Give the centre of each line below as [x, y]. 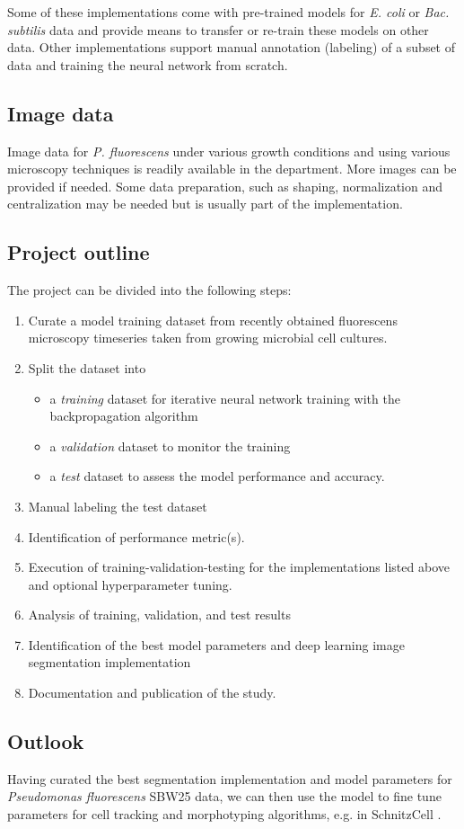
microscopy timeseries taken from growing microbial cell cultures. [208, 338]
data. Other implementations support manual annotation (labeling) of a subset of [231, 47]
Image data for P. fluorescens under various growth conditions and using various [229, 151]
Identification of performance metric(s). [136, 536]
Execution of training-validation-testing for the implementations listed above [239, 567]
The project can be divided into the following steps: [149, 290]
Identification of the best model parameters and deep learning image [216, 644]
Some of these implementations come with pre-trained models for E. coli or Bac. [228, 12]
